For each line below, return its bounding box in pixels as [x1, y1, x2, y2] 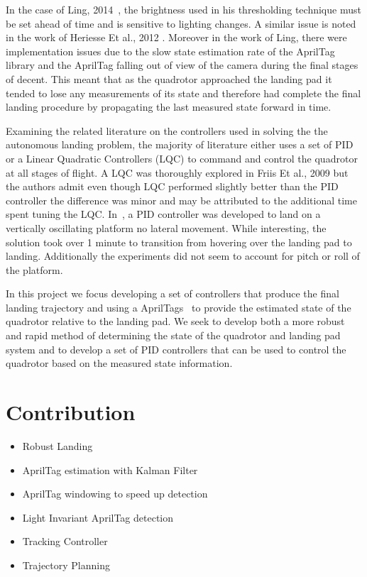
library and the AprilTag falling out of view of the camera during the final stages [6, 57, 358, 72]
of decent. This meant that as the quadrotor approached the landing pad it [6, 71, 332, 86]
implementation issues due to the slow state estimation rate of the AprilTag [6, 43, 335, 58]
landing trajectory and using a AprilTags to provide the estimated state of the [6, 300, 351, 314]
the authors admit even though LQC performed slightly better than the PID [6, 179, 339, 194]
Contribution [6, 397, 136, 427]
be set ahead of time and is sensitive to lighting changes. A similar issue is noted [6, 16, 356, 31]
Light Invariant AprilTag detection [22, 510, 174, 524]
